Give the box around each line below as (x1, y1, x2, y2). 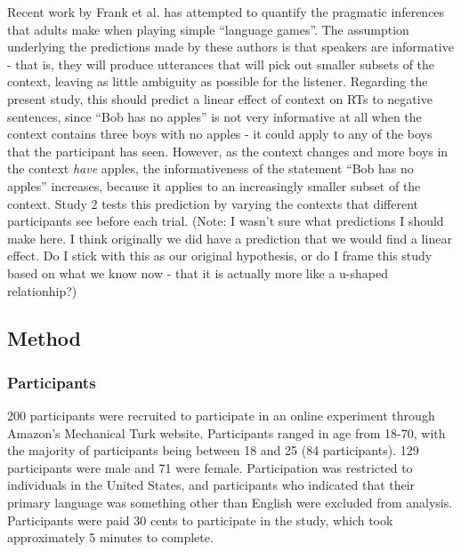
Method (7, 324, 81, 352)
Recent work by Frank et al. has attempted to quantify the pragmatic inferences (7, 3, 445, 20)
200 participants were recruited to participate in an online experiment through (7, 406, 435, 425)
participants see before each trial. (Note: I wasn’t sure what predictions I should (7, 212, 444, 230)
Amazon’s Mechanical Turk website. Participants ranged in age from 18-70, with (7, 423, 446, 442)
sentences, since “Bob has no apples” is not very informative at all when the (7, 107, 422, 125)
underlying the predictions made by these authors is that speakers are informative (7, 37, 454, 56)
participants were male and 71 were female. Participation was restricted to (7, 458, 413, 476)
